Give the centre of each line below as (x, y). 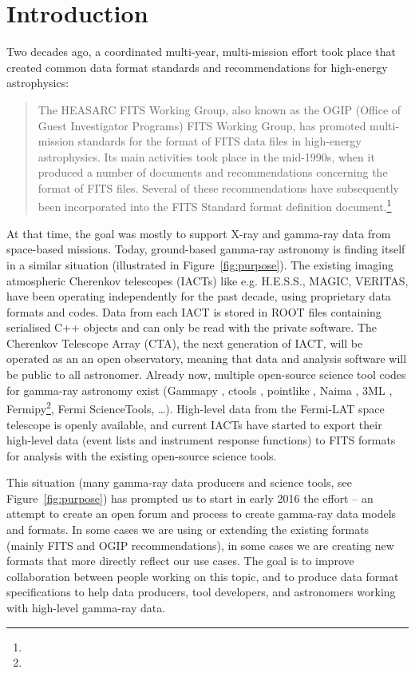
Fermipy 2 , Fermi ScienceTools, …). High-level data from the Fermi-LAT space (196, 407)
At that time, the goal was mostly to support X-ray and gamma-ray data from (199, 233)
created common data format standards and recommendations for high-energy (197, 67)
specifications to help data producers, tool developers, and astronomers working (201, 592)
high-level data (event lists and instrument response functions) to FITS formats (201, 440)
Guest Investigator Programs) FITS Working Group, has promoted (202, 125)
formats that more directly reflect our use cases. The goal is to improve (180, 561)
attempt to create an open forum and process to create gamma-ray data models (202, 514)
